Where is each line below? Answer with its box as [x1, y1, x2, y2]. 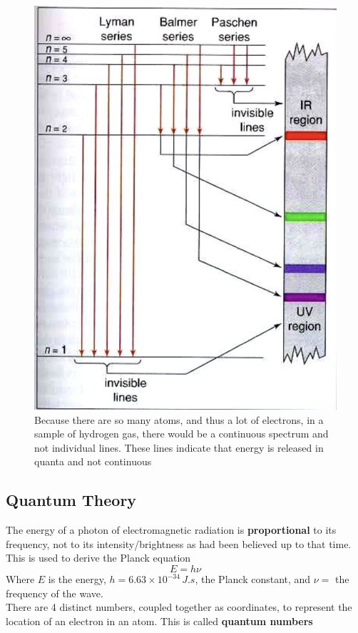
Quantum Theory [6, 489, 137, 511]
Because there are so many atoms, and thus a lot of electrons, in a [34, 412, 324, 427]
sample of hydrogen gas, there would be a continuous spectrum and [34, 426, 329, 441]
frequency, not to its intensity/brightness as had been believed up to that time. [6, 536, 352, 551]
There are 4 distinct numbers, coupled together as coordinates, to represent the [6, 599, 352, 614]
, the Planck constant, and [195, 572, 311, 587]
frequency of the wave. [6, 585, 103, 600]
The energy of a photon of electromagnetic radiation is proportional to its [6, 522, 337, 537]
